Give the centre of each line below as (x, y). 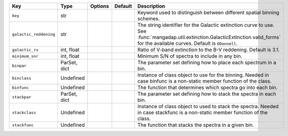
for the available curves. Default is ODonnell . (187, 43)
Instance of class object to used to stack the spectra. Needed (208, 106)
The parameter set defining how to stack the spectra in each (207, 94)
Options (100, 6)
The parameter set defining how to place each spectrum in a (207, 62)
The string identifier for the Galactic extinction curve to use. (206, 25)
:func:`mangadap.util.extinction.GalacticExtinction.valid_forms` (209, 37)
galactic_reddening (34, 34)
